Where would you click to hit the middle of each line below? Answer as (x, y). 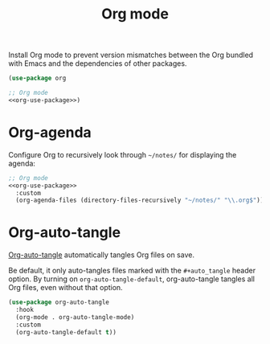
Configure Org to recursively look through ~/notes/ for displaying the (123, 154)
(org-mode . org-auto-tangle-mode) (75, 317)
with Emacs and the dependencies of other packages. (98, 63)
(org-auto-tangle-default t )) (66, 332)
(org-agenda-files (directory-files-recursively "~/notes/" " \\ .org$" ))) (141, 201)
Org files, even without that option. (65, 288)
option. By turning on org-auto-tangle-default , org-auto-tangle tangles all (132, 279)
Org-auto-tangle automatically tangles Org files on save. (102, 255)
